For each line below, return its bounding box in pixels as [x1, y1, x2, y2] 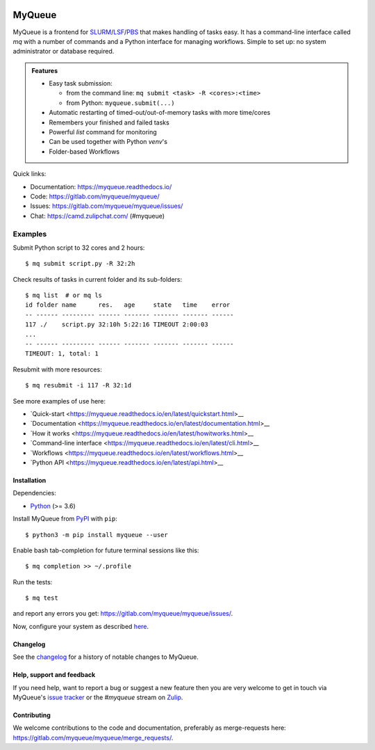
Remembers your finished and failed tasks [49, 118, 169, 127]
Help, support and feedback [12, 671, 96, 679]
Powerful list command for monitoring [49, 128, 158, 136]
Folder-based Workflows [49, 147, 120, 156]
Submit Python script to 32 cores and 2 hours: [12, 244, 145, 252]
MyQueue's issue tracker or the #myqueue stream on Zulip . [12, 693, 183, 702]
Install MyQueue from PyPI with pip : [12, 515, 118, 523]
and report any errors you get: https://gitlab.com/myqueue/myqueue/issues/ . [12, 609, 233, 618]
